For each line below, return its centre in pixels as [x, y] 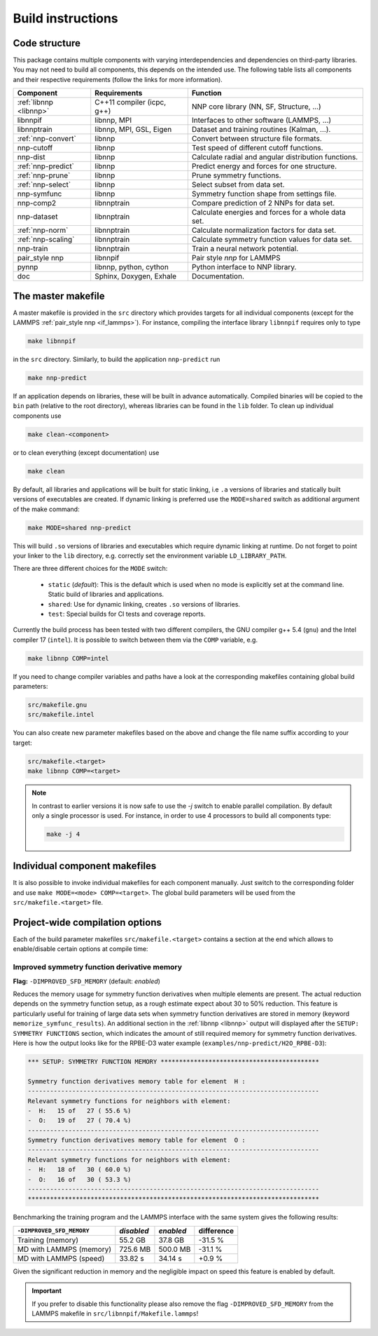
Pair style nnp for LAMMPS [236, 258]
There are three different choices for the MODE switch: [90, 569]
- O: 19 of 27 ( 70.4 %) [79, 1121]
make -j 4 [63, 834]
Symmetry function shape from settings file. [264, 194]
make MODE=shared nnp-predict [79, 527]
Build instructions [65, 18]
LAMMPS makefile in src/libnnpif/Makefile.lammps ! [115, 1313]
